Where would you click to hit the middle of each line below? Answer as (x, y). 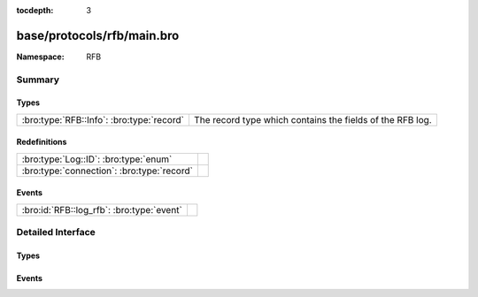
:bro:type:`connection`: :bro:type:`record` (108, 171)
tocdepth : (35, 10)
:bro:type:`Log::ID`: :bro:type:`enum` (97, 159)
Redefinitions (42, 142)
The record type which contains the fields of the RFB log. (313, 119)
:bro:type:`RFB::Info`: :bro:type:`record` (103, 119)
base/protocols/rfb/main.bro (98, 35)
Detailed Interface (56, 232)
